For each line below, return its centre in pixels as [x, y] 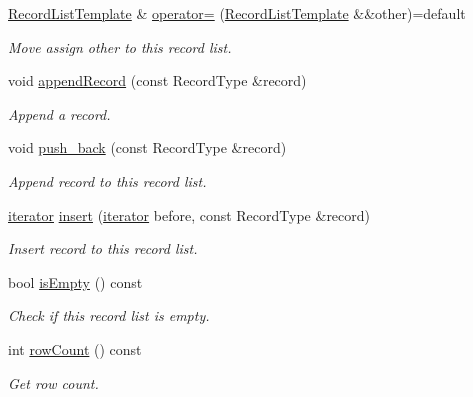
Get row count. [53, 382]
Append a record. [59, 113]
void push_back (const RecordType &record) [147, 147]
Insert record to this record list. [103, 248]
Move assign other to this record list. [120, 46]
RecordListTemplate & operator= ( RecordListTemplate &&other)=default [237, 13]
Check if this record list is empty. [109, 315]
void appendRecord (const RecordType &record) [157, 80]
